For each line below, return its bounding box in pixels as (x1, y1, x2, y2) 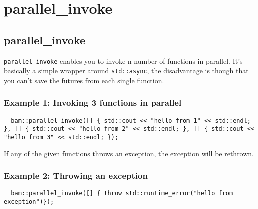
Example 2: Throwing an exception (4, 169, 148, 182)
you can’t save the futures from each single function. (4, 75, 164, 85)
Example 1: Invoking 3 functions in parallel (4, 96, 182, 109)
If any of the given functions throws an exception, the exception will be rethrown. (4, 148, 254, 158)
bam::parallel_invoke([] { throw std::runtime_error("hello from (11, 190, 233, 197)
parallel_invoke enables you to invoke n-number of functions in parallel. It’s (4, 55, 243, 66)
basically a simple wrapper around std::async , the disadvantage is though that (4, 65, 249, 76)
